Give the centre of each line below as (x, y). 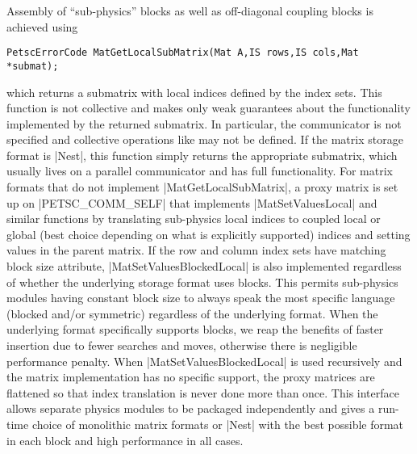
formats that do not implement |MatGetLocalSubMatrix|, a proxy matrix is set (202, 187)
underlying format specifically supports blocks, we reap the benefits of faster (195, 329)
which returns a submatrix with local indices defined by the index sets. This (194, 92)
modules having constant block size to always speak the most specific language (201, 298)
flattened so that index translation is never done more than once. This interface (203, 392)
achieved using (42, 26)
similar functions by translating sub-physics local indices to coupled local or (194, 219)
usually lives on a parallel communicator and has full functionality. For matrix (200, 171)
